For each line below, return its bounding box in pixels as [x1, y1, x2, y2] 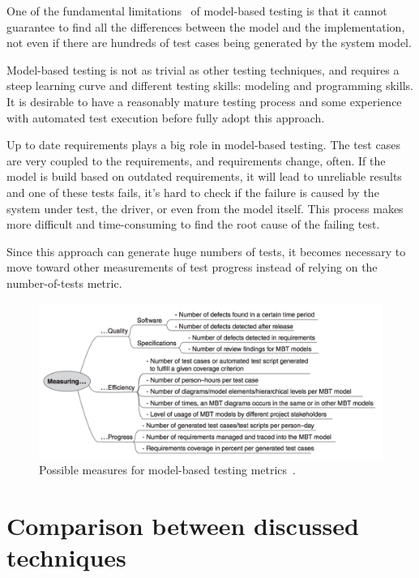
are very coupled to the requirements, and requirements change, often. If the [6, 152, 386, 169]
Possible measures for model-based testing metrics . [39, 461, 296, 478]
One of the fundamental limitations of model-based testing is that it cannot [6, 2, 387, 19]
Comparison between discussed [6, 509, 359, 542]
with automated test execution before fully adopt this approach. [6, 109, 325, 126]
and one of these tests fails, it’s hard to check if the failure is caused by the [6, 183, 379, 200]
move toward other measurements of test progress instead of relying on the [6, 259, 378, 276]
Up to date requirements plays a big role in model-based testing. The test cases [6, 136, 400, 153]
